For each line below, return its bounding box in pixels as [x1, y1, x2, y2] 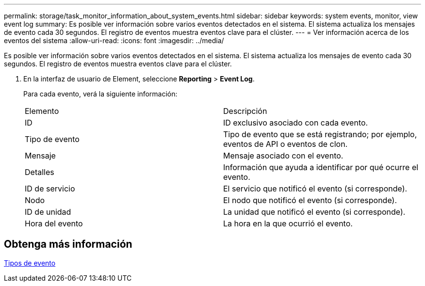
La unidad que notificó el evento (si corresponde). [223, 207, 406, 217]
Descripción [223, 106, 267, 116]
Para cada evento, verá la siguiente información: [23, 90, 178, 98]
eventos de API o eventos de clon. [223, 139, 348, 149]
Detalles [25, 167, 54, 177]
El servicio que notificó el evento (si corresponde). [223, 184, 408, 193]
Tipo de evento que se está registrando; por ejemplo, [223, 129, 417, 139]
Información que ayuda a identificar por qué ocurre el [223, 162, 419, 172]
